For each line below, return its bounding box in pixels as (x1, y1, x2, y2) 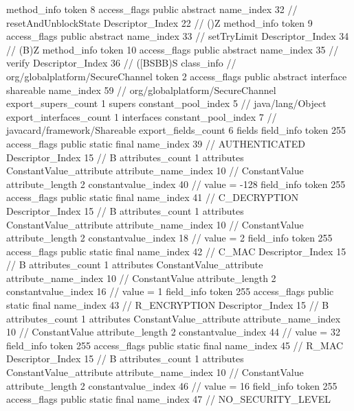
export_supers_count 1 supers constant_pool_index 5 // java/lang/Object (6, 96, 327, 110)
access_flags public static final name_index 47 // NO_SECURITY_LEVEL (6, 392, 331, 406)
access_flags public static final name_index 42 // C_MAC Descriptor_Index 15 (6, 244, 346, 258)
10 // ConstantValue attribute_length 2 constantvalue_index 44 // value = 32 (6, 325, 340, 339)
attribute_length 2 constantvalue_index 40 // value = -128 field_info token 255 (6, 176, 346, 191)
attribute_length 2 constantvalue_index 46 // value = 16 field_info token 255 (6, 378, 338, 392)
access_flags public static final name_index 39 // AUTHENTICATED (6, 136, 305, 150)
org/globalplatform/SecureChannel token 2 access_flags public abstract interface (6, 69, 347, 83)
